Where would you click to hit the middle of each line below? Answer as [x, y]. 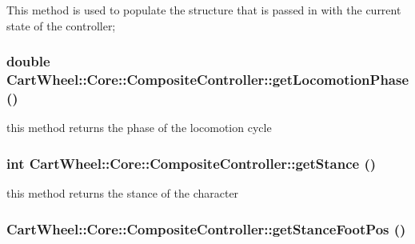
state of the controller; [61, 25]
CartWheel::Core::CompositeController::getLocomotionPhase [208, 80]
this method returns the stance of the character [123, 193]
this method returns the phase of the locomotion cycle [139, 128]
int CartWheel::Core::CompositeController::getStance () [192, 163]
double [28, 61]
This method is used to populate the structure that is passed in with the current [204, 10]
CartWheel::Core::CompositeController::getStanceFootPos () [206, 228]
